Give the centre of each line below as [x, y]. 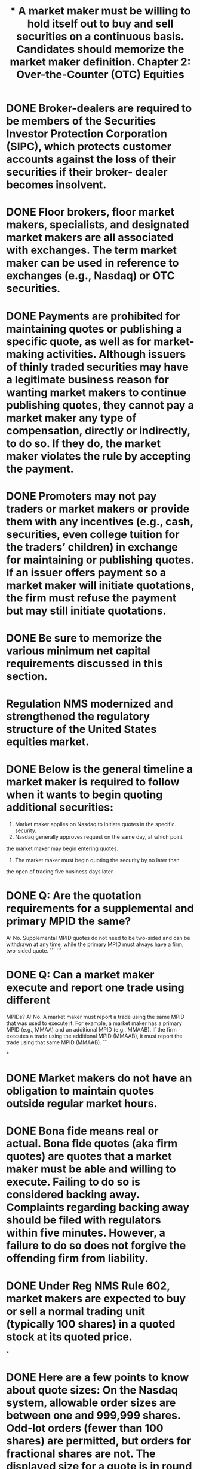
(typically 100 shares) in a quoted [91, 1324]
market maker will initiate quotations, [100, 585]
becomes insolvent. [56, 185]
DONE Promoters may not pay [81, 496]
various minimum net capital [78, 651]
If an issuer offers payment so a [86, 572]
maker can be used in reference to [93, 263]
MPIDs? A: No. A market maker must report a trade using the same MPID [96, 1017]
